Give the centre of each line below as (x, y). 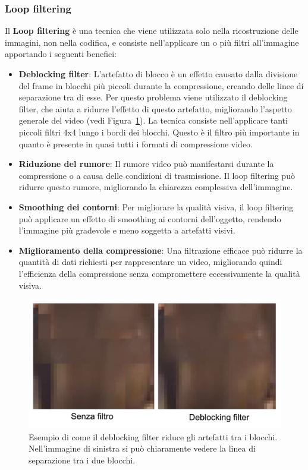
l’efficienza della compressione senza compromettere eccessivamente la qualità (159, 273)
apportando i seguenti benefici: (61, 54)
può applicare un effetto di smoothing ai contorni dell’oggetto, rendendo (150, 218)
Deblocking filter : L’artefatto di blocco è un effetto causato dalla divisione (158, 74)
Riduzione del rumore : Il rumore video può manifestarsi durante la (146, 164)
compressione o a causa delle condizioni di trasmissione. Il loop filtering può (157, 175)
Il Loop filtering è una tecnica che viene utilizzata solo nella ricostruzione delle (152, 31)
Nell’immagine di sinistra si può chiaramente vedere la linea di (142, 448)
